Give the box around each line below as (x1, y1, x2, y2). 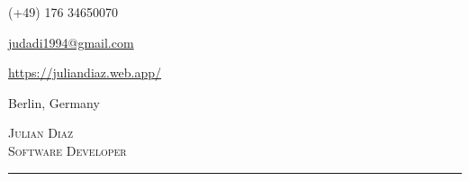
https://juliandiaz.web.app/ (8, 63, 162, 82)
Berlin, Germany (8, 93, 100, 112)
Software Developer (8, 140, 127, 159)
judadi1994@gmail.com (8, 32, 134, 51)
